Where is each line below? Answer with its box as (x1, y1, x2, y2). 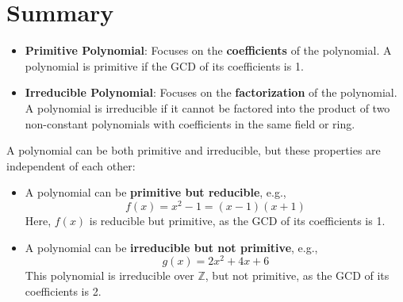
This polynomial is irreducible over (25, 267, 194, 284)
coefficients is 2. (25, 282, 102, 299)
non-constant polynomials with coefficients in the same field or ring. (25, 115, 355, 132)
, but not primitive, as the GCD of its (205, 267, 390, 284)
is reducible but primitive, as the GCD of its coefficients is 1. (89, 212, 386, 228)
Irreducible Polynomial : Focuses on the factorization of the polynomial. (25, 84, 397, 101)
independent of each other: (6, 157, 136, 174)
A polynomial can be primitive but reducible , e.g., (25, 184, 286, 201)
